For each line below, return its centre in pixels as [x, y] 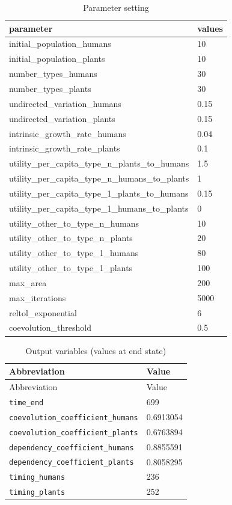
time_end [26, 402]
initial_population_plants [57, 59]
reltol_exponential [43, 312]
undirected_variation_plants [62, 118]
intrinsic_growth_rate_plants [65, 148]
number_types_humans [53, 74]
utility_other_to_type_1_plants [71, 268]
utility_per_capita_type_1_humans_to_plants [99, 208]
